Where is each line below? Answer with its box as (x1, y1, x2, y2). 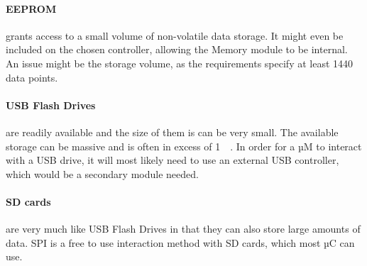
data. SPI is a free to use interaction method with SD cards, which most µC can (6, 235, 355, 250)
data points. (6, 70, 58, 84)
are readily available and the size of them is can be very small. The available (6, 124, 339, 139)
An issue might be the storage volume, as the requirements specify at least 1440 (6, 55, 354, 70)
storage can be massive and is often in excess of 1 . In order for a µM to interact (6, 138, 362, 153)
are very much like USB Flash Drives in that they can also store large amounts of (6, 221, 361, 236)
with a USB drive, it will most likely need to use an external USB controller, (6, 153, 339, 167)
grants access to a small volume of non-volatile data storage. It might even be (6, 28, 344, 43)
